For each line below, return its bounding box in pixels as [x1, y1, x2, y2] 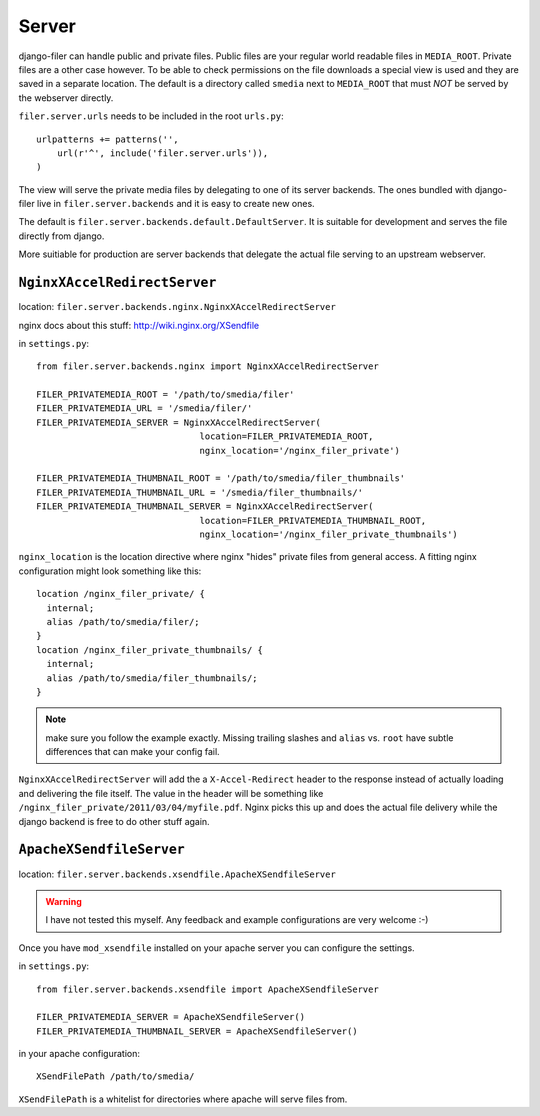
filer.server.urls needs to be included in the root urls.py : [18, 110, 284, 122]
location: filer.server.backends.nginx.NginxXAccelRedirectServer [18, 301, 337, 313]
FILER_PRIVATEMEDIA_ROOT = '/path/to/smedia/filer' [36, 389, 295, 400]
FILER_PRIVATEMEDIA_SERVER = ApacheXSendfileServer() [36, 1011, 305, 1023]
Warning [45, 895, 82, 907]
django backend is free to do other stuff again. [18, 815, 210, 827]
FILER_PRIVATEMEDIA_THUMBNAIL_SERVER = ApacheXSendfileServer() [36, 1025, 359, 1037]
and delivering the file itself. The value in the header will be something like [18, 787, 324, 799]
